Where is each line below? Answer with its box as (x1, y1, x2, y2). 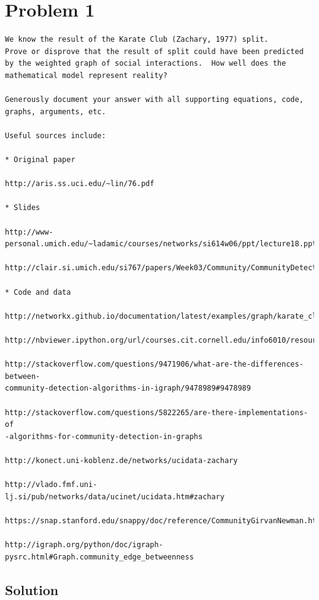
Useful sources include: (5, 131, 106, 140)
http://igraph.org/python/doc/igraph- (5, 540, 163, 550)
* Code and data (5, 287, 71, 297)
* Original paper (5, 155, 75, 165)
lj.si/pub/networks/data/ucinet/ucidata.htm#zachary (5, 492, 225, 501)
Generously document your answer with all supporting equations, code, (5, 95, 304, 104)
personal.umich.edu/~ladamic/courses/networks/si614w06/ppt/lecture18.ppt (5, 240, 317, 249)
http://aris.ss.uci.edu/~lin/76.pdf (5, 179, 155, 189)
